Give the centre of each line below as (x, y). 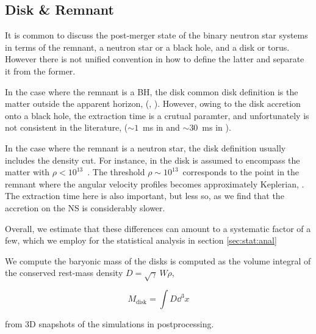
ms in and (161, 127)
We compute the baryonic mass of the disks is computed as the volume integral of (158, 260)
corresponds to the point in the (241, 172)
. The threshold (116, 172)
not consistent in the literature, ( (66, 127)
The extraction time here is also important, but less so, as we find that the (145, 196)
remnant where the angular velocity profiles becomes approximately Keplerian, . (155, 183)
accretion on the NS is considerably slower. (85, 207)
